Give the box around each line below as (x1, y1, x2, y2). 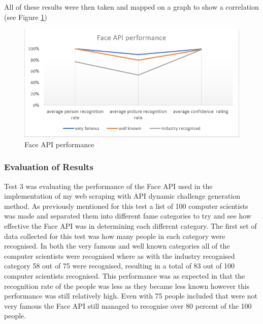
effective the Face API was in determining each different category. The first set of (4, 220, 257, 231)
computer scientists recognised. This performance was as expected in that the (4, 270, 245, 281)
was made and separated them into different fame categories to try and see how (4, 210, 251, 221)
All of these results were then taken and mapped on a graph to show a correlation (4, 2, 259, 12)
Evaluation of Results (4, 160, 93, 173)
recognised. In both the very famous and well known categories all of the (4, 240, 230, 251)
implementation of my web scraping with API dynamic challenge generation (4, 191, 241, 201)
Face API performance (24, 139, 94, 149)
